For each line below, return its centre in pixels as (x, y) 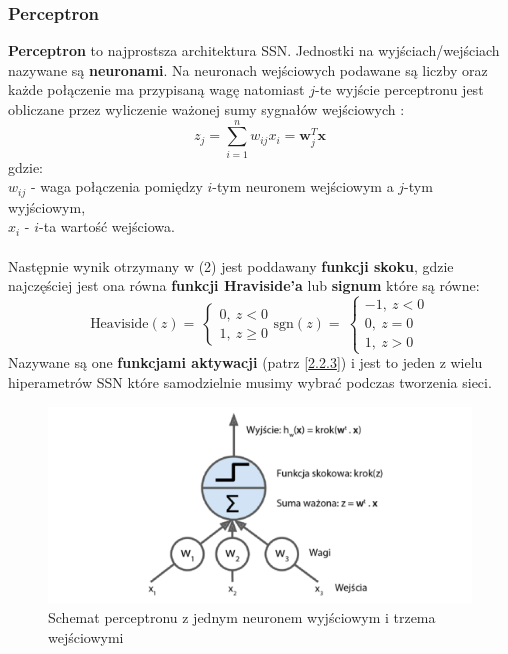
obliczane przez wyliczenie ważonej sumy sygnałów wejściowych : (206, 109)
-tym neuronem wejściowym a (303, 186)
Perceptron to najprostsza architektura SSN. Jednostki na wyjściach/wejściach (254, 50)
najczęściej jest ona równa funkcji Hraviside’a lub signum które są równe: (244, 285)
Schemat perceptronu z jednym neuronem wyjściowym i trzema (242, 616)
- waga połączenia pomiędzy (116, 186)
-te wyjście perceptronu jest (399, 89)
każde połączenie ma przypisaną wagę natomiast (156, 89)
